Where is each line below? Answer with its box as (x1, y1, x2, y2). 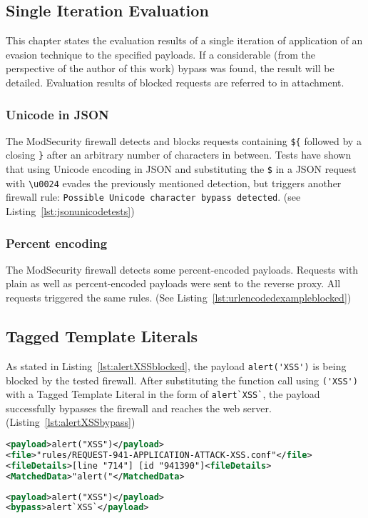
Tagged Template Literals (6, 325, 198, 347)
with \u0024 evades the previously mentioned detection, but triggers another (6, 175, 342, 190)
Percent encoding (6, 234, 108, 251)
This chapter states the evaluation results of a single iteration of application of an (6, 33, 363, 48)
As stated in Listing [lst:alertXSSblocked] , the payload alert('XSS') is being (6, 358, 347, 373)
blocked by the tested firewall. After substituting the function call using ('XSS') (6, 372, 358, 387)
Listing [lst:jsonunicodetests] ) (6, 204, 135, 219)
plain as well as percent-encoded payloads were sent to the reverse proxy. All (6, 276, 341, 291)
